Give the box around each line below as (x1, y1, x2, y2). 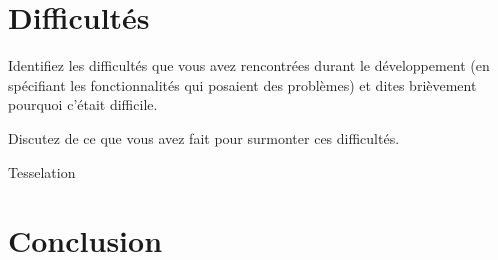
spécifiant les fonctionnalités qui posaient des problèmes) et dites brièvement (8, 74, 477, 95)
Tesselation (8, 161, 76, 182)
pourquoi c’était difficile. (8, 94, 158, 115)
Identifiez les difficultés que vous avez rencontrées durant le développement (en (8, 55, 490, 76)
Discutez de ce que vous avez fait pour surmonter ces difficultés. (8, 127, 400, 148)
